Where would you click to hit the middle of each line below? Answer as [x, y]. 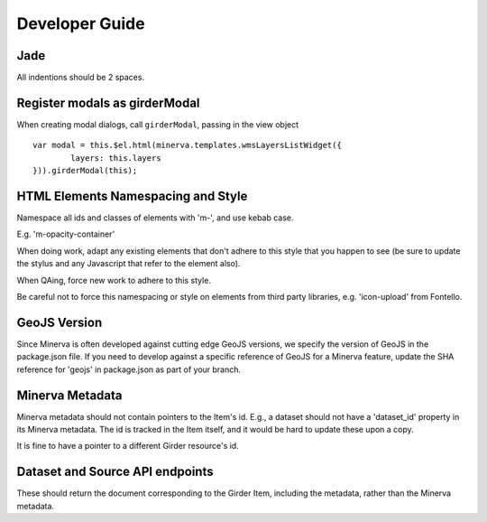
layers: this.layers [116, 158]
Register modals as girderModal [108, 103]
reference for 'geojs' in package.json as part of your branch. [129, 369]
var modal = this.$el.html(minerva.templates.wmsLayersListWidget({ [187, 145]
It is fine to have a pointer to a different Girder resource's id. [128, 446]
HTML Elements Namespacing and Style [132, 196]
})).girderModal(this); [85, 171]
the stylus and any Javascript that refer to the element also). [129, 264]
